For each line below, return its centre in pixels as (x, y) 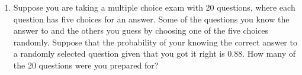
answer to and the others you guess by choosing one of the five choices (141, 30)
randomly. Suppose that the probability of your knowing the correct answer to (155, 42)
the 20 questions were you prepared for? (86, 65)
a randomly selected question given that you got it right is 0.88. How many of (155, 53)
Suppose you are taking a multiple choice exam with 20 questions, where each (154, 7)
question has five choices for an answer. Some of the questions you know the (151, 19)
